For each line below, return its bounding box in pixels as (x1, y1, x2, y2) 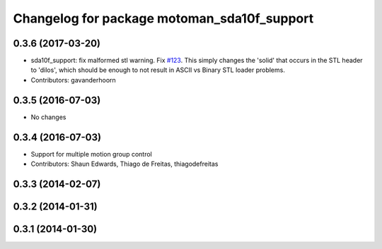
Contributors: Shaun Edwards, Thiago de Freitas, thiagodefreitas (30, 159, 219, 169)
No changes (30, 113, 66, 121)
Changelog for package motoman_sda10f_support (13, 11, 314, 26)
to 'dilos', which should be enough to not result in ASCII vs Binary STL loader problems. (30, 66, 286, 74)
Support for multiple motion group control (30, 150, 152, 158)
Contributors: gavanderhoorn (30, 75, 116, 84)
